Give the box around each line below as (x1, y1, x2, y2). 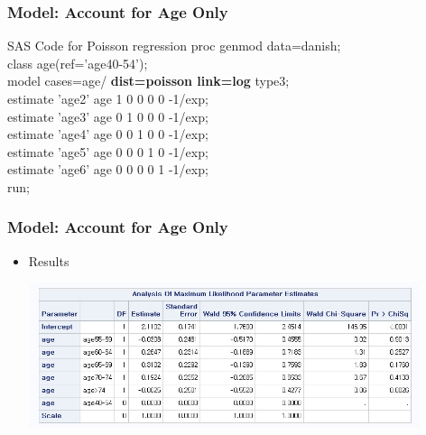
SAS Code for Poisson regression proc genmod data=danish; (7, 36, 341, 55)
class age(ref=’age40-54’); (7, 53, 148, 72)
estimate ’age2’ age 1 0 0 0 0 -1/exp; (7, 89, 208, 107)
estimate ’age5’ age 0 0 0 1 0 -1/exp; (7, 142, 208, 161)
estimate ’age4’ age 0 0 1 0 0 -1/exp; (7, 125, 208, 143)
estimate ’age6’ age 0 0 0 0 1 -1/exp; (7, 160, 208, 179)
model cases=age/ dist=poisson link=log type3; (7, 71, 290, 90)
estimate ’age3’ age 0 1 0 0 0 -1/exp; (7, 106, 208, 125)
